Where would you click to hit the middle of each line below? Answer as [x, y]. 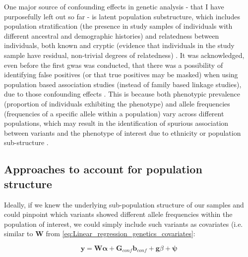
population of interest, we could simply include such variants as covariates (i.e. [124, 224]
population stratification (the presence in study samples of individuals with [118, 26]
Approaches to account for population [103, 169]
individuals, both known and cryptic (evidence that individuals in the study [119, 45]
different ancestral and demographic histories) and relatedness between [112, 35]
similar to [19, 233]
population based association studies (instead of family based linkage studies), [123, 84]
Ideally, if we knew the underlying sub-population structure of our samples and [124, 204]
